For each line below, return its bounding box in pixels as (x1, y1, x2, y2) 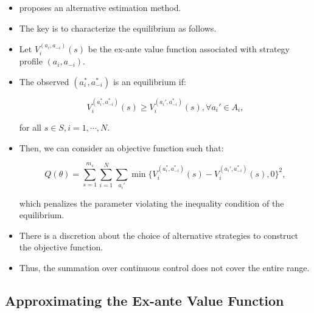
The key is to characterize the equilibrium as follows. (19, 21, 217, 34)
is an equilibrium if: (113, 75, 186, 88)
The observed (19, 75, 69, 88)
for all (19, 121, 42, 134)
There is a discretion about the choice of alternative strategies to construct (19, 229, 299, 241)
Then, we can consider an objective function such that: (19, 141, 224, 154)
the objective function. (19, 241, 103, 253)
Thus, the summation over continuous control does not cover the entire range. (19, 261, 310, 273)
